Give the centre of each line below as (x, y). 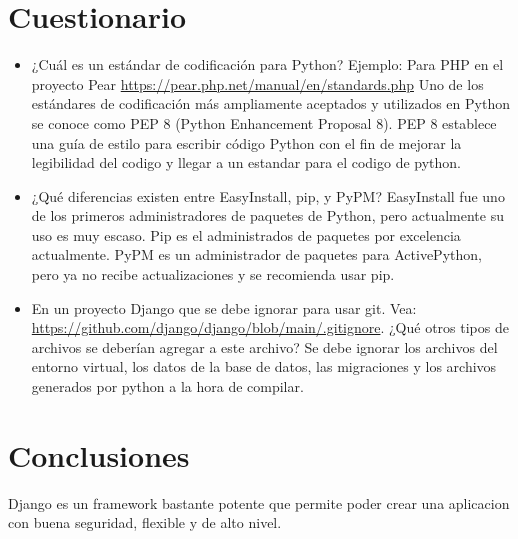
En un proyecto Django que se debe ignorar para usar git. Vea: (224, 307)
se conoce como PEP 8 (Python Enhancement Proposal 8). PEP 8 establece (264, 122)
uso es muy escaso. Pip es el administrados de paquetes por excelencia (246, 234)
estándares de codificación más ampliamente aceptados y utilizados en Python (270, 103)
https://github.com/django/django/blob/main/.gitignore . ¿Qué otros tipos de (270, 327)
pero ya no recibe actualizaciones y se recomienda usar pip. (213, 274)
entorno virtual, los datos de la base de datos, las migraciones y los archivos (264, 366)
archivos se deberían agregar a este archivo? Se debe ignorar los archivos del (264, 346)
